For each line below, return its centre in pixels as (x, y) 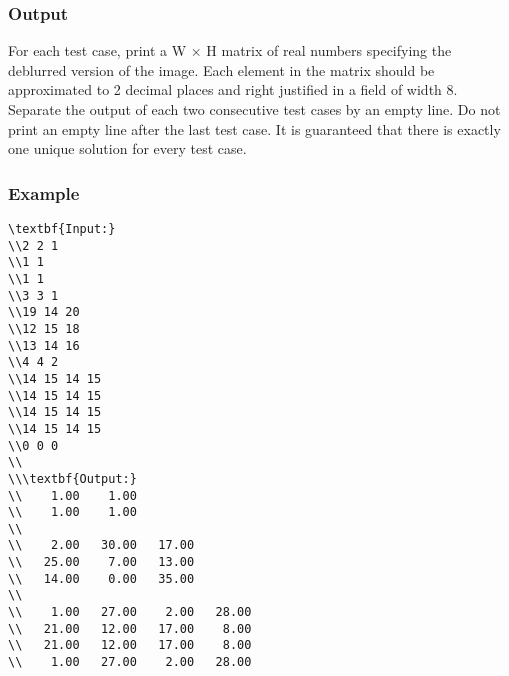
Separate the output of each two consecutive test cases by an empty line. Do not (254, 109)
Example (44, 192)
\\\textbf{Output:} (72, 478)
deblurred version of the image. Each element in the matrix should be (221, 69)
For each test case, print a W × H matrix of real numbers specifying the (230, 50)
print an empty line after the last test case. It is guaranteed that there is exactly (254, 128)
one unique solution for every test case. (127, 148)
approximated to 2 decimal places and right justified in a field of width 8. (233, 89)
